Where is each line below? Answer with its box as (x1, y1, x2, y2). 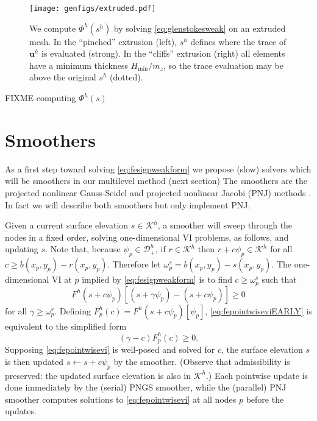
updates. (5, 405, 37, 417)
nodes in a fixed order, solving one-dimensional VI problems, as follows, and (5, 230, 289, 243)
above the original (29, 71, 96, 83)
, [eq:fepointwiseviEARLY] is (205, 304, 312, 317)
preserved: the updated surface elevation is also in (5, 369, 191, 381)
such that (262, 273, 297, 286)
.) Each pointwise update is (205, 369, 308, 381)
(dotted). (110, 71, 143, 83)
